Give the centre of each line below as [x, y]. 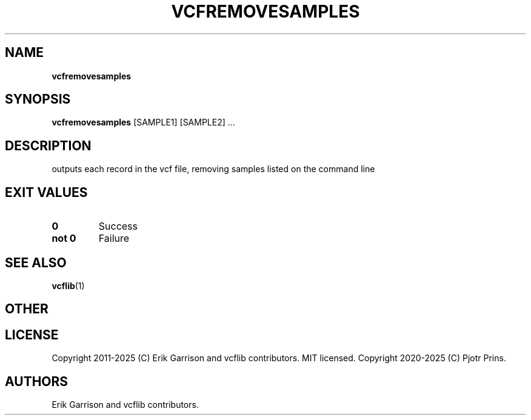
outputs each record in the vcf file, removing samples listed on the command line [213, 169]
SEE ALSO [36, 262]
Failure [114, 238]
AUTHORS [37, 381]
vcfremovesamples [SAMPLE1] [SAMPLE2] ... [143, 122]
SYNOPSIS [38, 99]
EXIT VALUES [46, 192]
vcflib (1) [68, 285]
